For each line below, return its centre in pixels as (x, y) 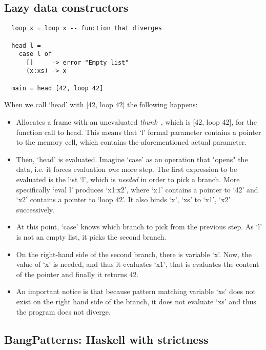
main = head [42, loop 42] (57, 88)
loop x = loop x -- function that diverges (87, 28)
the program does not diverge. (63, 311)
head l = (26, 45)
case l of (35, 54)
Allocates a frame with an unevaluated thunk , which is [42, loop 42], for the (136, 122)
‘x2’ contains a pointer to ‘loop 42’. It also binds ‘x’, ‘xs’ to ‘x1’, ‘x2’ (123, 199)
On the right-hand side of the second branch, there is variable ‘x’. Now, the (134, 254)
